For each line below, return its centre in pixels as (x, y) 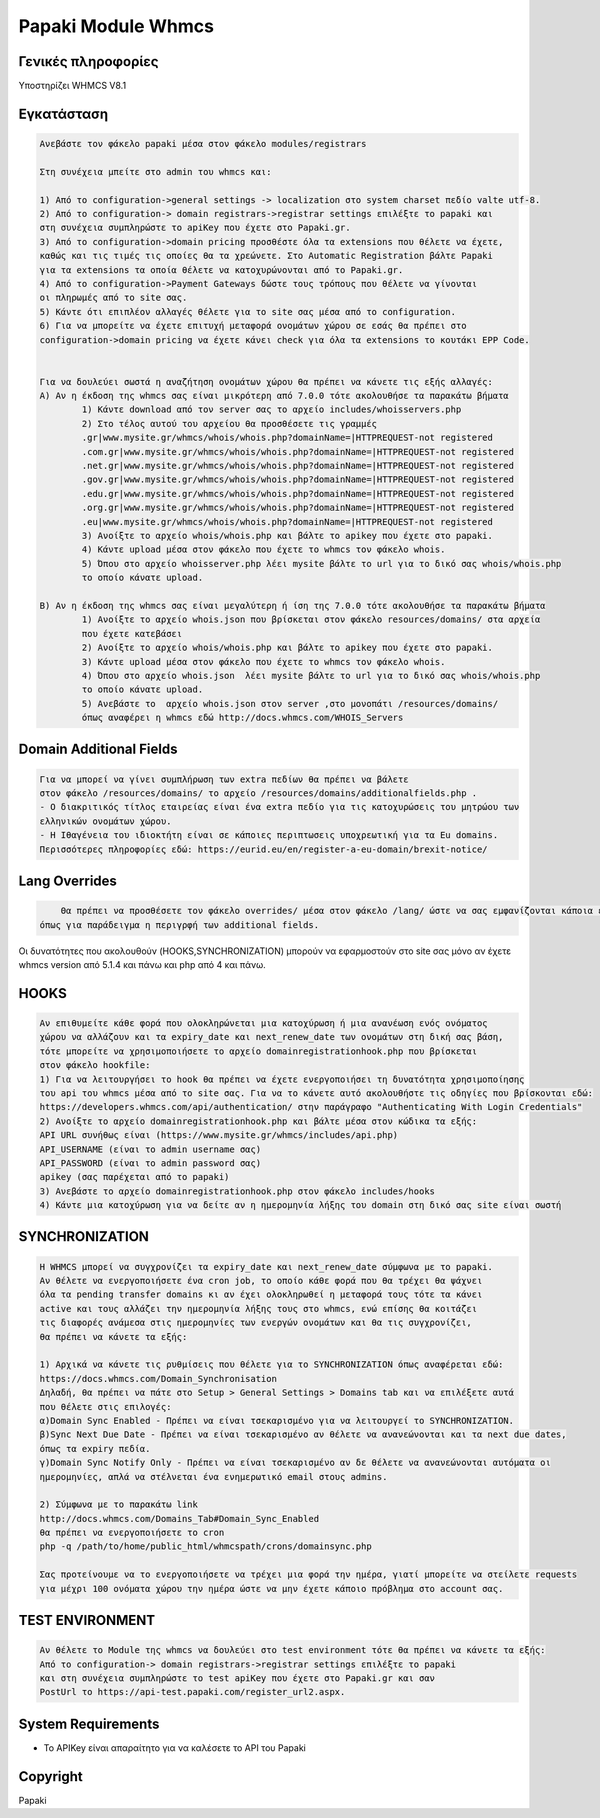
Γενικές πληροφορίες (88, 61)
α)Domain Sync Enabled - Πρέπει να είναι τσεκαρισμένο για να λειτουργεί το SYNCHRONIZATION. (277, 1420)
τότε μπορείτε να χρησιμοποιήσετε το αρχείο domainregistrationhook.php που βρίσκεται (258, 1051)
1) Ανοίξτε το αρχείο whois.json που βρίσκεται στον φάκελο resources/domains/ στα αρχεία (311, 619)
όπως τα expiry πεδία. (95, 1448)
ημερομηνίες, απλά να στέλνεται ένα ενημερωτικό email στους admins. (213, 1476)
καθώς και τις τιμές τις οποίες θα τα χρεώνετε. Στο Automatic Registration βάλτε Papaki (266, 256)
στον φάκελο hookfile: (95, 1065)
